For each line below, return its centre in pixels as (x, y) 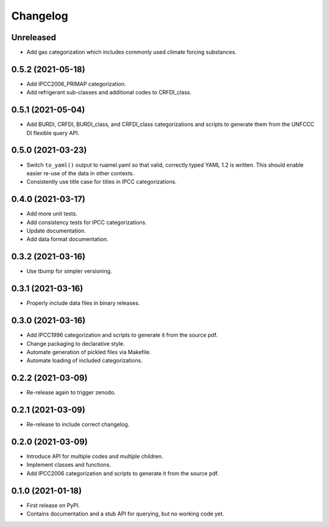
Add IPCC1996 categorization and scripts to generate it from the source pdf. (122, 335)
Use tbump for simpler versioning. (69, 271)
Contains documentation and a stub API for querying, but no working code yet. (126, 514)
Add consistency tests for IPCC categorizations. (87, 222)
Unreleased (34, 37)
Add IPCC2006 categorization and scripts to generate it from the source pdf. (123, 473)
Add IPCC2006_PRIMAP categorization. (76, 84)
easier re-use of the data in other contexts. (80, 173)
